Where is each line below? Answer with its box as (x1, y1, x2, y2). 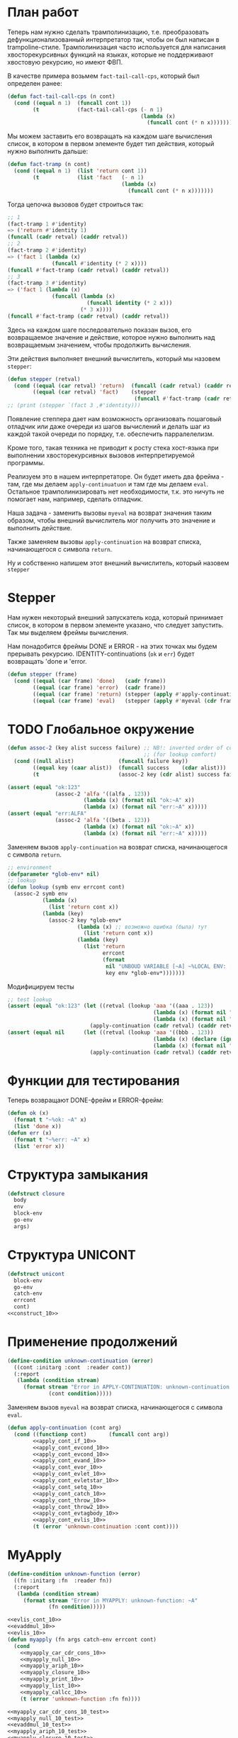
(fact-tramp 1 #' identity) (7, 221, 87, 228)
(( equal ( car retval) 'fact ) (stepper (33, 389, 157, 396)
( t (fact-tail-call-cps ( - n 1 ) (33, 106, 163, 113)
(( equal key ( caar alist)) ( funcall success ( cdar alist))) (33, 764, 227, 771)
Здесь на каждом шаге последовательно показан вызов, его (7, 325, 192, 334)
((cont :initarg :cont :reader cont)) (13, 1364, 132, 1371)
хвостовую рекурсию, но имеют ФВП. (7, 57, 123, 66)
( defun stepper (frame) (7, 671, 78, 678)
